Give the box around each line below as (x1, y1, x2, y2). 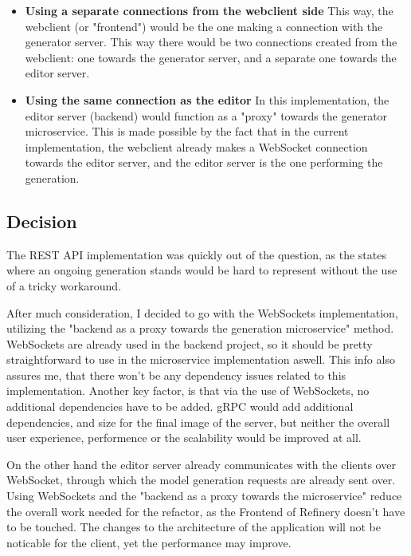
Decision (6, 208, 77, 233)
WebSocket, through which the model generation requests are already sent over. (6, 471, 396, 488)
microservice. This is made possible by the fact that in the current (25, 123, 349, 140)
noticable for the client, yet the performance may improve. (6, 534, 292, 550)
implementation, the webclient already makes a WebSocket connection (25, 138, 368, 155)
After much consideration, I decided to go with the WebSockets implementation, (6, 304, 398, 321)
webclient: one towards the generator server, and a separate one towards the (25, 49, 397, 65)
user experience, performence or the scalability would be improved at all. (6, 429, 362, 446)
